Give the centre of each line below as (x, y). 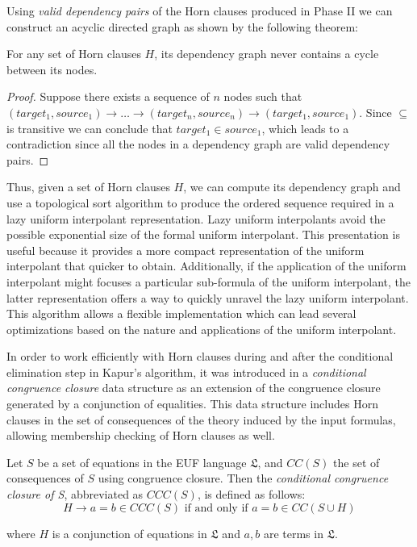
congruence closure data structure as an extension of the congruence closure (194, 388)
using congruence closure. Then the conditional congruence (243, 478)
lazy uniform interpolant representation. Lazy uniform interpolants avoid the (196, 218)
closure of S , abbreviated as (75, 494)
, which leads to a (305, 128)
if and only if (216, 508)
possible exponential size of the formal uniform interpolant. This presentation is (203, 234)
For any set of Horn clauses (74, 54)
